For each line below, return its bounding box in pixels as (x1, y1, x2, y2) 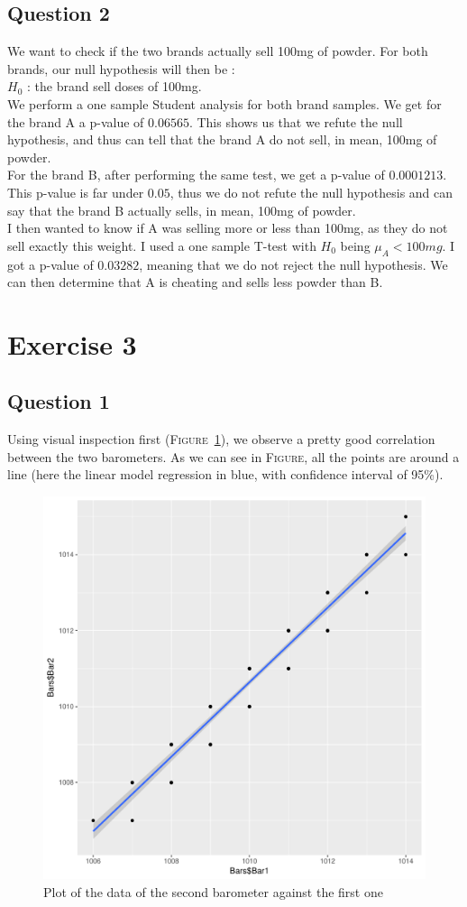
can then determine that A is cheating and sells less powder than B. (7, 273, 383, 292)
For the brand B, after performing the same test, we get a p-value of (7, 165, 385, 184)
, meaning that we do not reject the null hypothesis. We (139, 255, 448, 273)
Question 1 (7, 387, 110, 415)
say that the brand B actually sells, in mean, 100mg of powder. (7, 200, 356, 219)
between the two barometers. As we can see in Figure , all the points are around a (7, 447, 460, 466)
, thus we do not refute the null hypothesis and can (169, 182, 453, 201)
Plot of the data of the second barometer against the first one (43, 882, 383, 901)
